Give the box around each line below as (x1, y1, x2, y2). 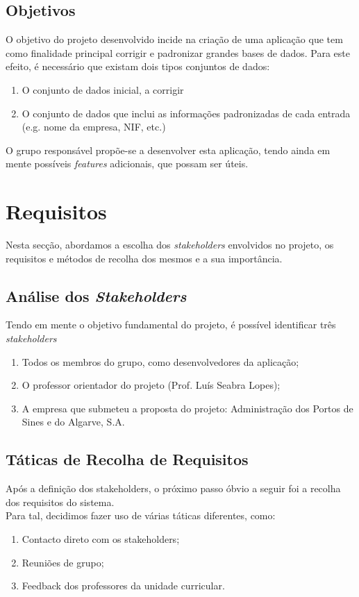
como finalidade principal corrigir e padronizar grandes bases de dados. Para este (6, 45, 350, 60)
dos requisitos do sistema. (6, 494, 115, 509)
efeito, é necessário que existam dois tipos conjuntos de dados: (6, 59, 270, 74)
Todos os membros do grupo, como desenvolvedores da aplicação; (22, 354, 299, 369)
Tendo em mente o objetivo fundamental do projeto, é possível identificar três (6, 317, 336, 332)
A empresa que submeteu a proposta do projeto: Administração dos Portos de (22, 401, 353, 415)
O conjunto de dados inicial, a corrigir (22, 82, 184, 96)
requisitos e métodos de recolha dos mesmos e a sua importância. (6, 251, 283, 265)
